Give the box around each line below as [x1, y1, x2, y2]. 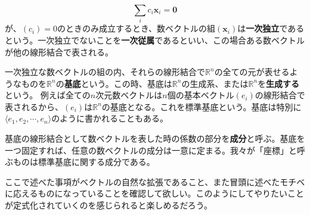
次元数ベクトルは [95, 89, 163, 101]
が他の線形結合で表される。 [5, 45, 113, 58]
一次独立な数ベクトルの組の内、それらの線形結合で [5, 66, 205, 78]
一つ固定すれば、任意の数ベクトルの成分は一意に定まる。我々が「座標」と [5, 144, 297, 156]
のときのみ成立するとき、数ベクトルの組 [57, 22, 216, 35]
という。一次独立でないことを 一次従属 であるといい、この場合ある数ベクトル [5, 33, 305, 46]
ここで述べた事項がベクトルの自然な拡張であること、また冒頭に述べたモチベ [5, 175, 305, 188]
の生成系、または [181, 77, 249, 89]
